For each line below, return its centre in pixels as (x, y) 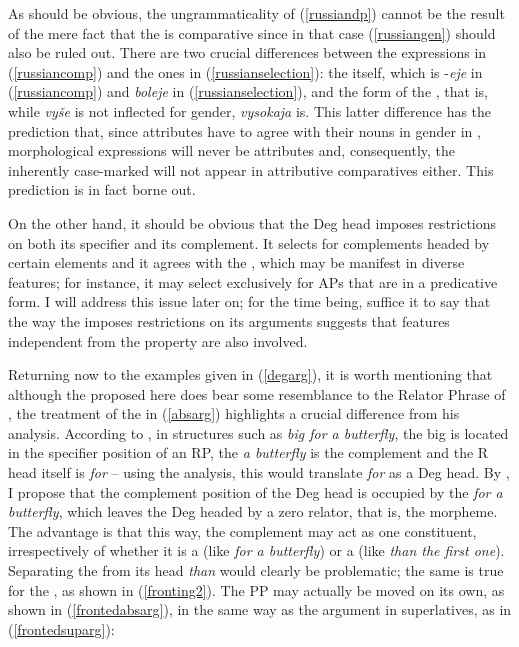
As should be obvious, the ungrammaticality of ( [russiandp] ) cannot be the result (256, 13)
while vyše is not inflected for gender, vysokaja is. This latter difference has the (250, 110)
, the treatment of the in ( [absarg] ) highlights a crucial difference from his (234, 413)
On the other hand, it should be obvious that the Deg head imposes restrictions (252, 222)
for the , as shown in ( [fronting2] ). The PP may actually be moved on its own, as (256, 589)
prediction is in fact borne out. (102, 189)
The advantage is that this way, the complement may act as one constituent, (242, 530)
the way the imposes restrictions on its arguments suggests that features (229, 320)
